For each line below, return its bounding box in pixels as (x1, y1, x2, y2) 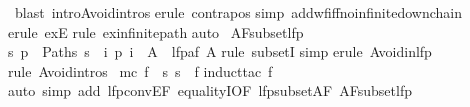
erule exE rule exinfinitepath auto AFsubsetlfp (8, 21, 304, 42)
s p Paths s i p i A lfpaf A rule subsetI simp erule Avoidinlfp (8, 41, 432, 62)
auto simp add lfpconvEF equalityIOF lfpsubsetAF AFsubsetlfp (8, 80, 412, 101)
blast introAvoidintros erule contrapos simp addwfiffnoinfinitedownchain (14, 2, 462, 22)
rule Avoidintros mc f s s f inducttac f (8, 60, 273, 81)
